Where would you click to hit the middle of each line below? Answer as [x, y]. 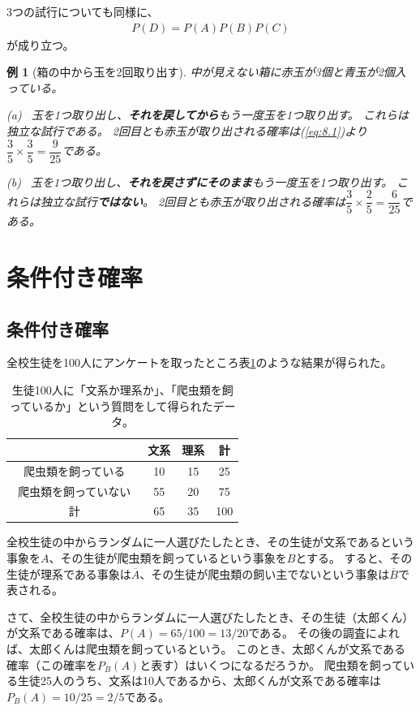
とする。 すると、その [354, 558]
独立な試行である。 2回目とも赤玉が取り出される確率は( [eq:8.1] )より [187, 131]
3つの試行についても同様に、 [83, 11]
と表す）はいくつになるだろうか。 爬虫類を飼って [272, 664]
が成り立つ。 [41, 44]
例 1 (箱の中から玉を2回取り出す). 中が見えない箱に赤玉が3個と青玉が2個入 [206, 72]
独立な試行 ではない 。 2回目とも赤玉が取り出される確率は [193, 201]
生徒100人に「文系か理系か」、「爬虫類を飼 [122, 390]
